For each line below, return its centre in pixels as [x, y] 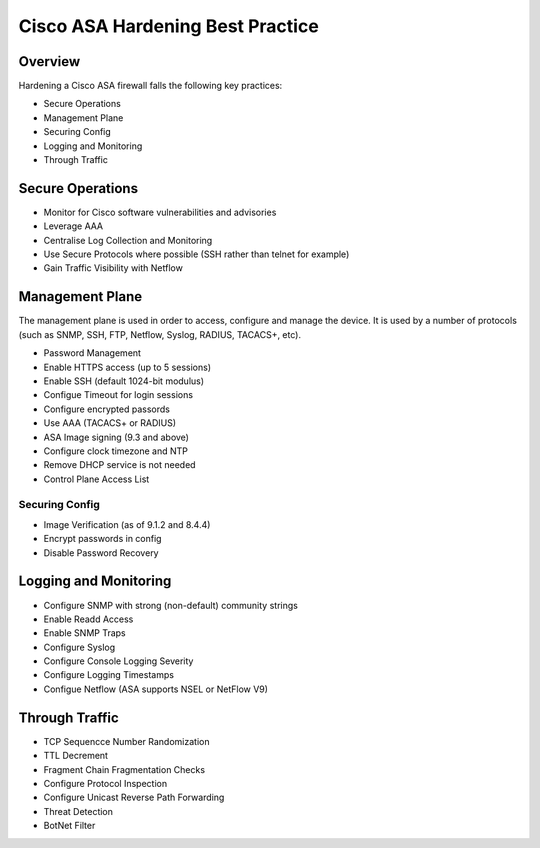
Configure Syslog [79, 647]
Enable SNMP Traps [85, 633]
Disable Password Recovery [101, 552]
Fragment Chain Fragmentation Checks [124, 769]
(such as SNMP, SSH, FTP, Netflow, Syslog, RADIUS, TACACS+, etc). [160, 334]
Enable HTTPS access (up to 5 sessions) [127, 367]
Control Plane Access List [96, 479]
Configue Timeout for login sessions [118, 395]
